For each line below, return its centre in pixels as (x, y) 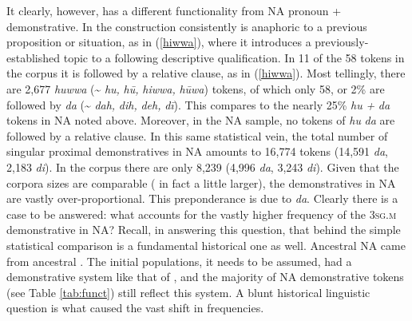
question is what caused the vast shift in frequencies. (135, 308)
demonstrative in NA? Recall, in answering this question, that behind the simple (204, 230)
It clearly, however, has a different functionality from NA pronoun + (174, 10)
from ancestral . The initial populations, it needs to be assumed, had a (179, 261)
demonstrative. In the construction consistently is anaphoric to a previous (187, 26)
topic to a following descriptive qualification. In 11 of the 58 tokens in (234, 57)
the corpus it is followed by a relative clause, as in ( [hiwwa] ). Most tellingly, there (206, 73)
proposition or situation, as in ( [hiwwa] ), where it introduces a (159, 42)
